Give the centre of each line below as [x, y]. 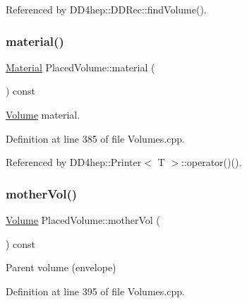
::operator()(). [212, 162]
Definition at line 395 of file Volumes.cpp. [95, 291]
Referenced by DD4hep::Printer [74, 162]
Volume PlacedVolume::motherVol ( [83, 220]
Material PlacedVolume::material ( [80, 67]
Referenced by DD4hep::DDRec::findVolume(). [106, 9]
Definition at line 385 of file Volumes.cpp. [95, 138]
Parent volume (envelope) [61, 267]
